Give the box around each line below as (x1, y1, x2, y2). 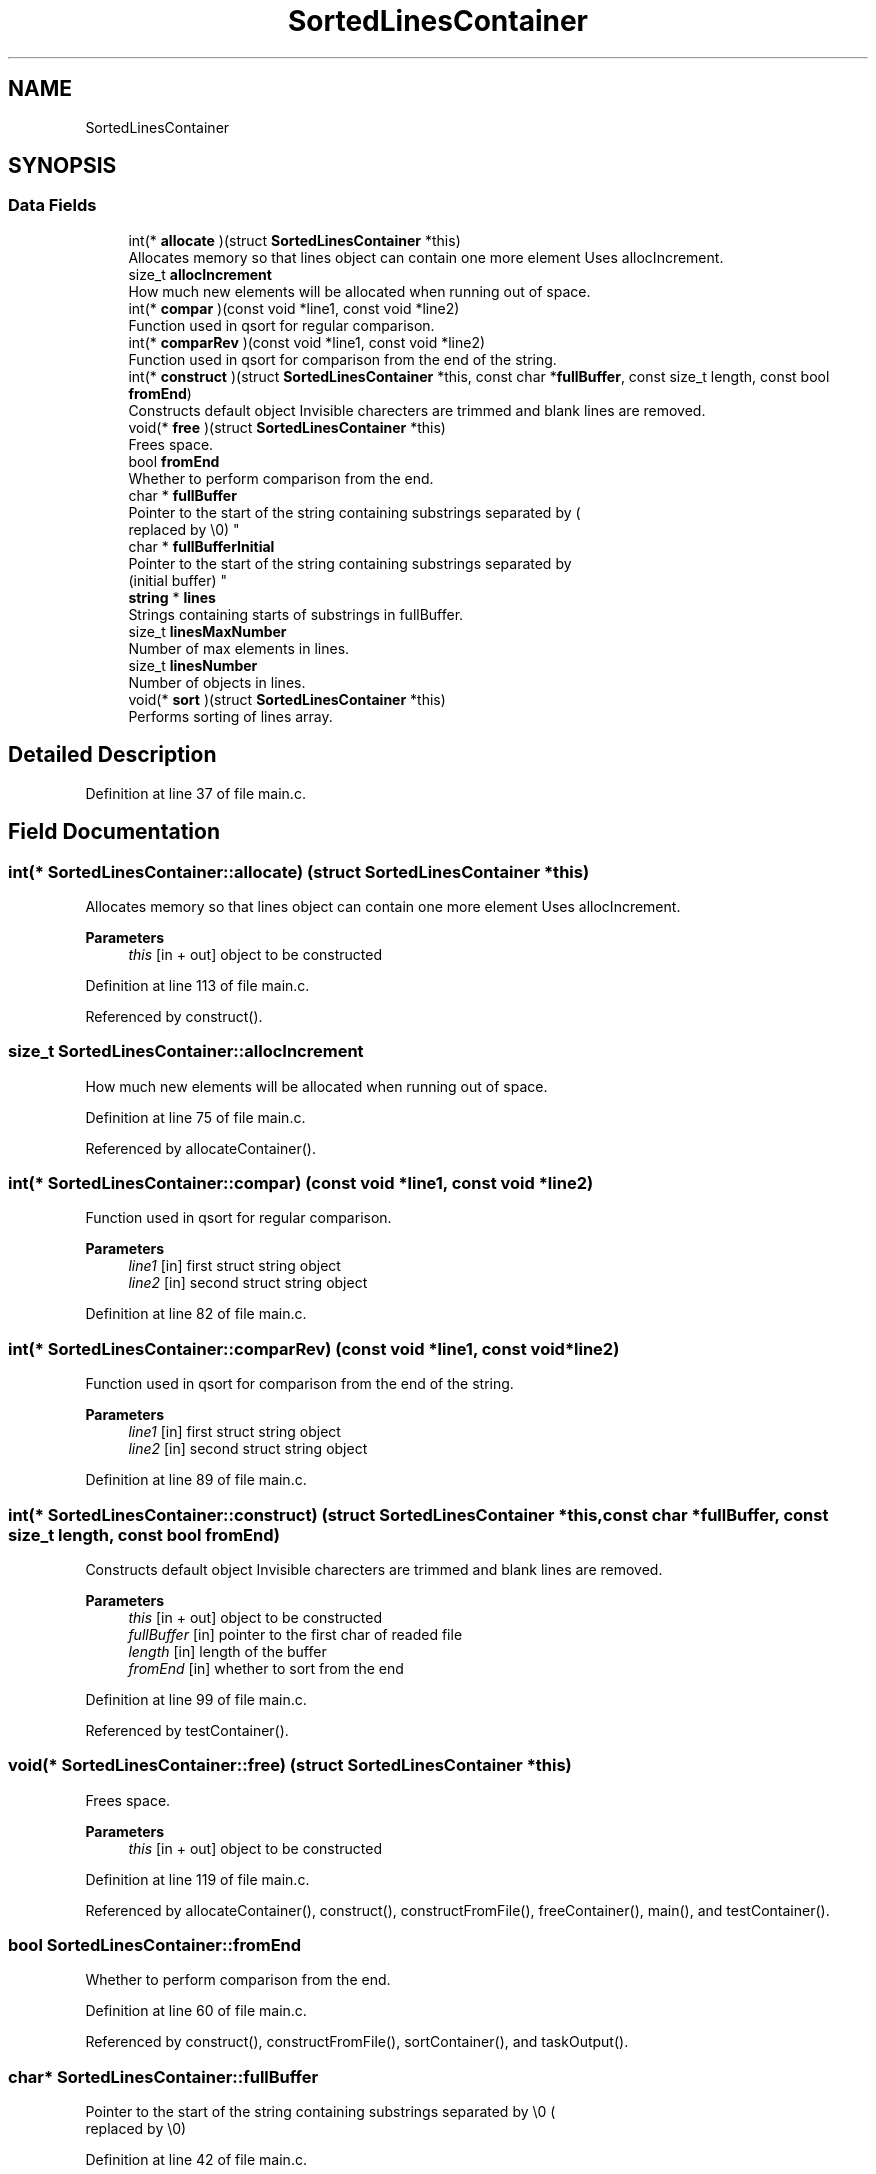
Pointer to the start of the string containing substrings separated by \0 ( (85, 2103, 556, 2121)
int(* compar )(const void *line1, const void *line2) (128, 299, 460, 317)
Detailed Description (8, 742, 217, 768)
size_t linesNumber (128, 656, 258, 674)
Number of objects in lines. (128, 673, 306, 691)
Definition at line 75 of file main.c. (85, 1108, 306, 1126)
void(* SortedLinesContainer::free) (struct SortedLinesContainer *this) (8, 1755, 572, 1776)
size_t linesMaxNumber (128, 622, 287, 640)
